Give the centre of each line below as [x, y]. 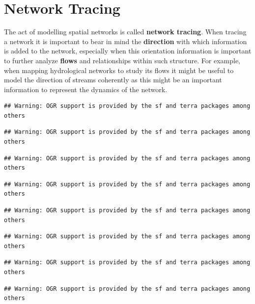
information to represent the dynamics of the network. [86, 89]
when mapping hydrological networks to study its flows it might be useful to [119, 70]
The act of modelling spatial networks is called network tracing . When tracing [125, 32]
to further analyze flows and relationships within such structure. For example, [122, 60]
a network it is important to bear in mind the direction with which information [126, 41]
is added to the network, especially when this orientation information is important [128, 51]
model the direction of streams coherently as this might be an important [113, 80]
